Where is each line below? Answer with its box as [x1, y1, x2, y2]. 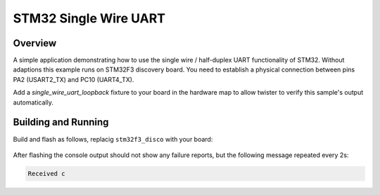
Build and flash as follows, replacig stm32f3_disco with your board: [13, 135, 213, 143]
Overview [13, 37, 57, 49]
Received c [27, 169, 65, 177]
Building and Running [13, 116, 109, 128]
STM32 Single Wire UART [13, 11, 165, 26]
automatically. [13, 98, 54, 107]
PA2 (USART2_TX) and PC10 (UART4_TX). [13, 75, 134, 83]
